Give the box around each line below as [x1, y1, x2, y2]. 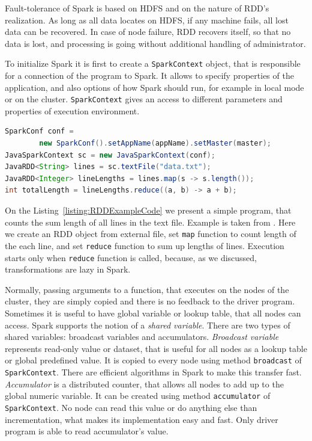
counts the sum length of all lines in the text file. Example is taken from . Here [5, 215, 296, 228]
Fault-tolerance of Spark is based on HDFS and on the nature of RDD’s [5, 2, 269, 14]
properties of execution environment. [5, 104, 140, 117]
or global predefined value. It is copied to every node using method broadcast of [5, 354, 302, 366]
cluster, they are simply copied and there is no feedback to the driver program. [5, 295, 295, 307]
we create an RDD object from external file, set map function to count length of [5, 227, 296, 240]
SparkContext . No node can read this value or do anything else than [5, 401, 257, 413]
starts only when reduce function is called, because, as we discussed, [5, 251, 257, 264]
